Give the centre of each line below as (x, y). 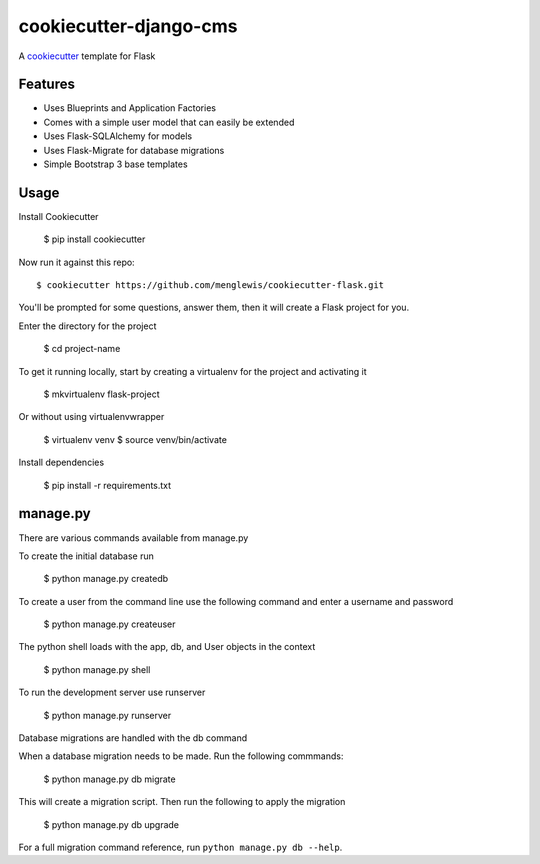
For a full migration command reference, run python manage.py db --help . (180, 847)
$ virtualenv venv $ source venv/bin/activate (135, 439)
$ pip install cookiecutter (94, 239)
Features (46, 84)
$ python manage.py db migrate (109, 779)
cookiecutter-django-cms (128, 26)
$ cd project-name (82, 349)
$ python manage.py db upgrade (111, 824)
